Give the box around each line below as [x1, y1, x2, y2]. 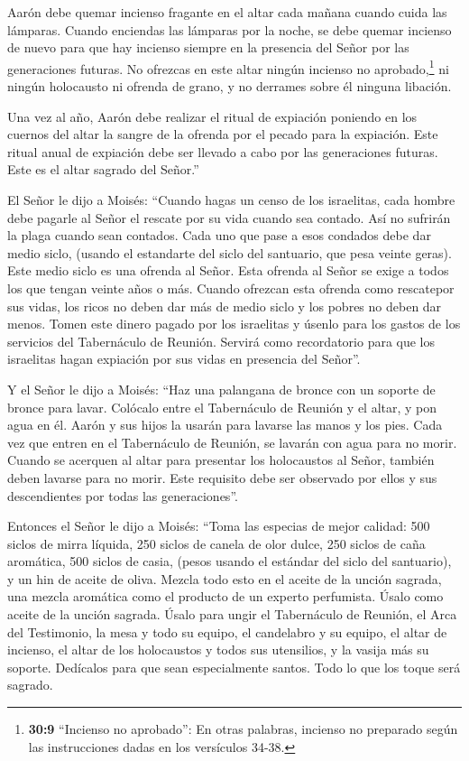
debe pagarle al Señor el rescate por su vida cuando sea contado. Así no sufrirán [7, 208, 451, 227]
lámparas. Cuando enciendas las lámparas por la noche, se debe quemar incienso [7, 20, 452, 39]
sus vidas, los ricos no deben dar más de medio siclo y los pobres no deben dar [7, 296, 442, 315]
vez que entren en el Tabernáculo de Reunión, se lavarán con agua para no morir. [7, 432, 457, 451]
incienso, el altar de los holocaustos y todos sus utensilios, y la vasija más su [7, 640, 429, 659]
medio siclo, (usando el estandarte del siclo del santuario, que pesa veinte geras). [7, 243, 452, 262]
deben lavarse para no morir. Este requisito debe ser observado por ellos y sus [7, 468, 437, 487]
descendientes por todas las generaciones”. [7, 486, 238, 505]
